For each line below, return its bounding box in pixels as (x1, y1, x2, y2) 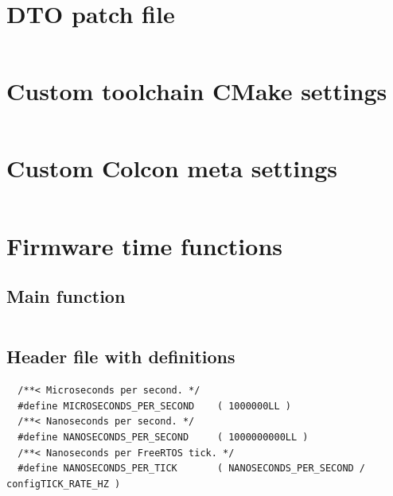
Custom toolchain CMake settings (6, 75, 387, 107)
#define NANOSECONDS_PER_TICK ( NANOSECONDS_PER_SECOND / (18, 463, 366, 475)
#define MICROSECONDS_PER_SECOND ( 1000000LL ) (18, 400, 291, 412)
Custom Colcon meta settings (6, 152, 337, 184)
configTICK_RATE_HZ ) (6, 478, 121, 490)
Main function (6, 284, 126, 308)
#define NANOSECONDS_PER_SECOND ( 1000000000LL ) (18, 431, 309, 443)
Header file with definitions (6, 344, 235, 369)
